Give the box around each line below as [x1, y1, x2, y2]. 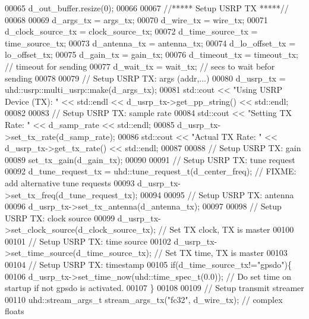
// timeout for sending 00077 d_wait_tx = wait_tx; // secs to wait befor [5, 60, 275, 72]
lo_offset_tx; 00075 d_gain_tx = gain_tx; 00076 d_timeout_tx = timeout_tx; [5, 48, 298, 61]
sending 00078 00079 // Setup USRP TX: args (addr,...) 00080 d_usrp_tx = [5, 71, 286, 84]
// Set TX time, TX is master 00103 [154, 246, 288, 259]
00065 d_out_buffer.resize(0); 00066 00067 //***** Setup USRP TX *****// [5, 2, 289, 14]
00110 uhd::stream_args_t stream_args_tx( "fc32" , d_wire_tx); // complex [5, 293, 283, 305]
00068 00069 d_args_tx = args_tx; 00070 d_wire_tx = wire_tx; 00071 [5, 13, 268, 26]
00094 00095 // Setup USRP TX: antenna [140, 188, 294, 201]
